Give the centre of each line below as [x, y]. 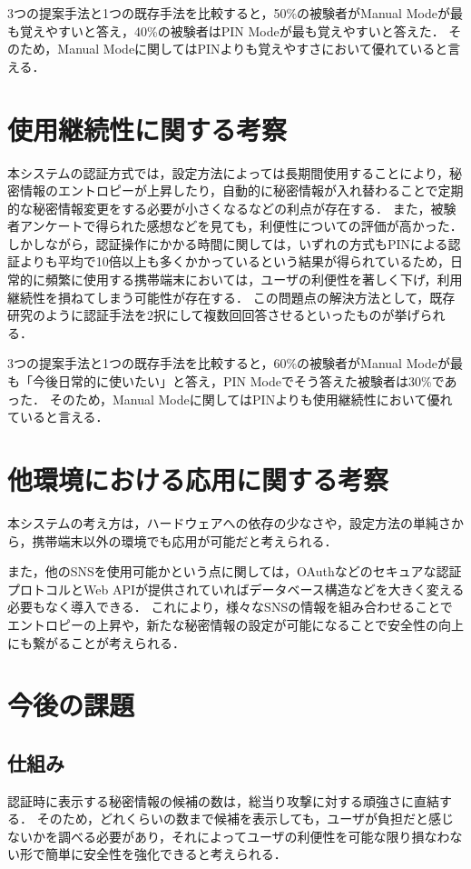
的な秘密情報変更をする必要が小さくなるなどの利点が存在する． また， [219, 208]
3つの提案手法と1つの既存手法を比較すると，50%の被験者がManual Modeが [229, 13]
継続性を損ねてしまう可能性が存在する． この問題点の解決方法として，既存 [231, 297]
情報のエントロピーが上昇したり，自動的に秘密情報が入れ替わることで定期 [241, 190]
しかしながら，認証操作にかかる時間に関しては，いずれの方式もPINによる [228, 243]
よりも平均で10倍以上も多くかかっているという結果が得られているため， [235, 261]
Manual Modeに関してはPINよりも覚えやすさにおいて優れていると [253, 49]
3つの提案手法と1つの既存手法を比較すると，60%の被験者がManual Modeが [229, 363]
